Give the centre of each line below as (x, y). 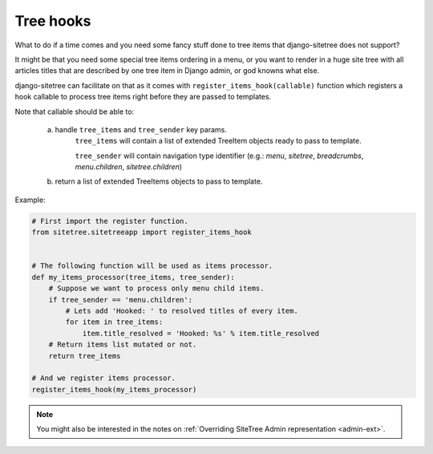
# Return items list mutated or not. (123, 345)
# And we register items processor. (104, 378)
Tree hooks (53, 21)
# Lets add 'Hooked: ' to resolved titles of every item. (182, 310)
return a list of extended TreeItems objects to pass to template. (159, 181)
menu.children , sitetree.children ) (129, 167)
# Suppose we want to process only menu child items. (156, 288)
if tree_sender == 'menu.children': (120, 300)
